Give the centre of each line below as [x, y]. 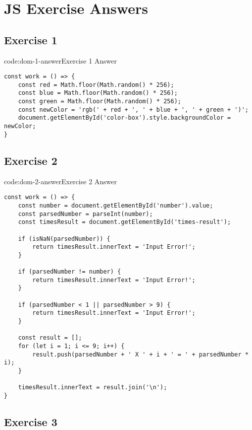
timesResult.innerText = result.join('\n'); [93, 388]
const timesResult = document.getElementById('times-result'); [125, 222]
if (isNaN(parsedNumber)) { [64, 239]
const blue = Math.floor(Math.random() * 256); [98, 93]
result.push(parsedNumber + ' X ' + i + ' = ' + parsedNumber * [140, 354]
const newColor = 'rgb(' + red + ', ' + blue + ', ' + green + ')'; [133, 109]
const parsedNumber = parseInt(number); [85, 214]
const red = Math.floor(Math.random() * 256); [96, 85]
